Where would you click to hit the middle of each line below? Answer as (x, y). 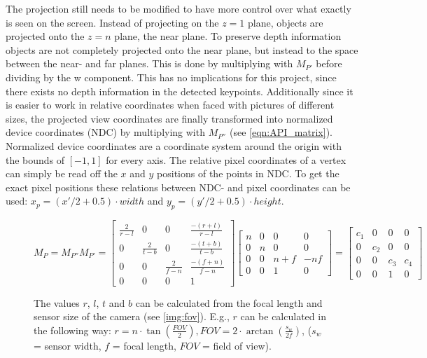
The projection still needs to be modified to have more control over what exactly (178, 8)
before (329, 63)
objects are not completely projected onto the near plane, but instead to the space (182, 49)
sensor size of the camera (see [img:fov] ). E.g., (132, 316)
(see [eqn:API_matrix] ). (281, 132)
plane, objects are (285, 22)
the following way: (72, 330)
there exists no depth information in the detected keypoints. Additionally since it (180, 91)
